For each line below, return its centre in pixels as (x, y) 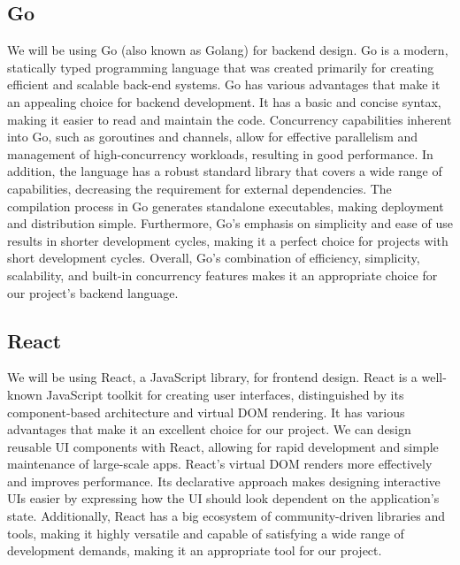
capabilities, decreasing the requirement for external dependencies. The (199, 188)
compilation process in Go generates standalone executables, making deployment (226, 206)
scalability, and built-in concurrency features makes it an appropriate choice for (222, 275)
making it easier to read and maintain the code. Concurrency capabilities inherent (230, 119)
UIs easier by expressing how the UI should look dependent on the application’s (223, 498)
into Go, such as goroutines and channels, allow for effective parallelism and (213, 137)
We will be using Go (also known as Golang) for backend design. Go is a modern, (228, 50)
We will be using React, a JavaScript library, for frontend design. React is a (212, 377)
